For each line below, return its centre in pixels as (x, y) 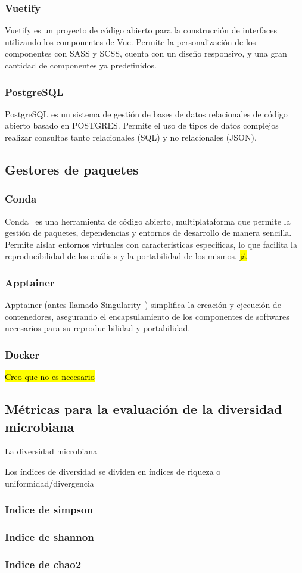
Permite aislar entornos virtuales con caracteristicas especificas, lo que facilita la (151, 244)
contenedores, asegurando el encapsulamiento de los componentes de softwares (147, 316)
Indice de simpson (49, 510)
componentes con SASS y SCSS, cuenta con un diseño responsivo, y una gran (146, 53)
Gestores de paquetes (72, 169)
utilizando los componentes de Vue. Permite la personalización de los (130, 41)
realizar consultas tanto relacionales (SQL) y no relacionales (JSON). (131, 137)
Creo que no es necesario (50, 377)
